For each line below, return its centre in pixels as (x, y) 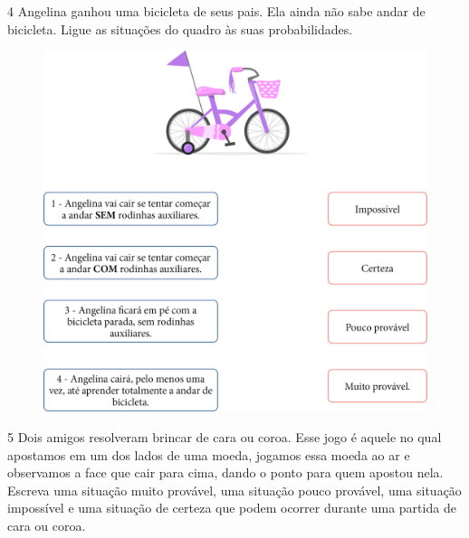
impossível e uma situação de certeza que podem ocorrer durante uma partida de (232, 508)
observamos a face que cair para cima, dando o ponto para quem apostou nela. (225, 472)
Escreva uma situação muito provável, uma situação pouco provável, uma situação (234, 490)
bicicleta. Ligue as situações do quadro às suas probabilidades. (180, 28)
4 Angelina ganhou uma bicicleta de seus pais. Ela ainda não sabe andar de (216, 11)
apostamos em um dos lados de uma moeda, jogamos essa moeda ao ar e (209, 454)
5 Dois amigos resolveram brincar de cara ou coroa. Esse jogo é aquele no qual (225, 436)
